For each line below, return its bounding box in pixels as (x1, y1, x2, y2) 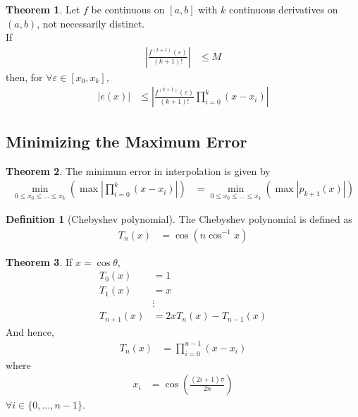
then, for (6, 69, 43, 84)
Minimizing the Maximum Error (6, 130, 247, 152)
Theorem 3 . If (6, 254, 73, 269)
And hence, (6, 324, 54, 339)
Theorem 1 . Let (6, 2, 80, 16)
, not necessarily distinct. (37, 16, 145, 30)
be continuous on (91, 2, 165, 16)
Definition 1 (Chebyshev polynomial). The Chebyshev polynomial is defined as (6, 211, 352, 226)
